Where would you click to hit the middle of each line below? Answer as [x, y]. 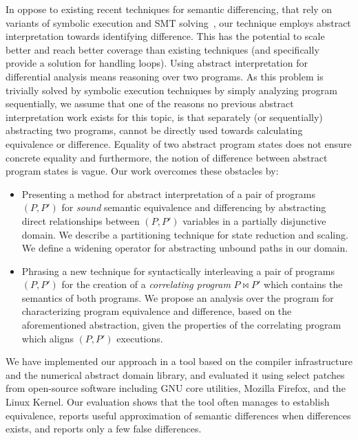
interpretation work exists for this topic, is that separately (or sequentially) [164, 117]
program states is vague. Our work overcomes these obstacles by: [142, 171]
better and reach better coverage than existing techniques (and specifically [162, 49]
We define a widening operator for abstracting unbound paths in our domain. [185, 248]
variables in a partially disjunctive [254, 220]
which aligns [48, 338]
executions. [140, 338]
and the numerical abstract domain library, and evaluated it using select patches [175, 374]
